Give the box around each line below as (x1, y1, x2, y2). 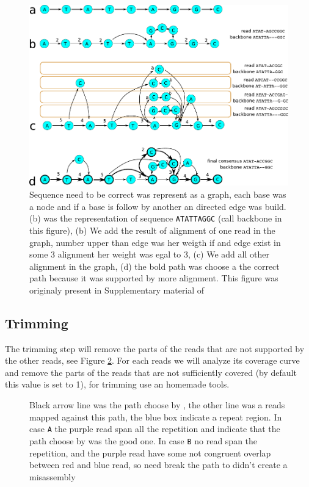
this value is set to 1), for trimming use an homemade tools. (5, 378, 230, 391)
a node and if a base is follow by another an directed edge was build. (29, 200, 286, 212)
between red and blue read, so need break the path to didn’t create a (29, 458, 288, 471)
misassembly (29, 470, 76, 483)
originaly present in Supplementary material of (29, 283, 205, 296)
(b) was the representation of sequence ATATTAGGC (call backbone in (29, 212, 282, 225)
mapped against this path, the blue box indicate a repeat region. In (29, 410, 282, 423)
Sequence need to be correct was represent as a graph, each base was (29, 188, 286, 201)
